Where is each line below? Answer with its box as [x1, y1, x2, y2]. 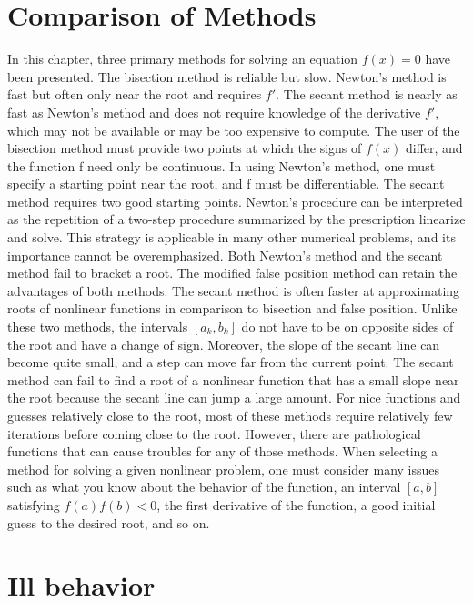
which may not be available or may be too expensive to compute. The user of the [7, 120, 460, 139]
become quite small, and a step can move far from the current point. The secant [7, 353, 454, 372]
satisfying [7, 495, 60, 514]
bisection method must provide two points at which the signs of [7, 138, 362, 158]
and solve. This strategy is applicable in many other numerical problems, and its [7, 228, 456, 247]
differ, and [405, 138, 463, 158]
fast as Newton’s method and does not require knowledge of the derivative [7, 102, 421, 121]
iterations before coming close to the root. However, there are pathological [7, 424, 421, 443]
